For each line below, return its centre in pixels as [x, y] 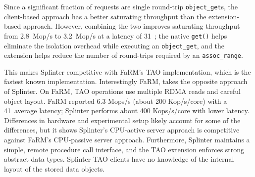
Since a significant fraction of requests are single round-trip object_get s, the [121, 6]
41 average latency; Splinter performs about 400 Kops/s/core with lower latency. [127, 111]
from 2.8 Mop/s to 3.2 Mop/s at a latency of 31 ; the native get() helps [116, 35]
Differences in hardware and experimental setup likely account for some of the [122, 120]
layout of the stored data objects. [54, 168]
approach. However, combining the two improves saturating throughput [131, 26]
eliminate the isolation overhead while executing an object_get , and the [114, 45]
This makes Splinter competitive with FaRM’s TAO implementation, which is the [127, 71]
